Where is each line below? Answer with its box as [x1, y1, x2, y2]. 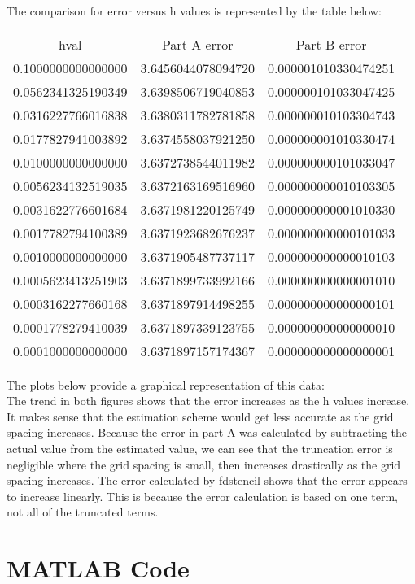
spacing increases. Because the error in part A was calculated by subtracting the [7, 424, 408, 441]
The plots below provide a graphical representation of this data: [7, 376, 325, 393]
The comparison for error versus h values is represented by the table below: [7, 2, 382, 19]
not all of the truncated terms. [7, 503, 159, 521]
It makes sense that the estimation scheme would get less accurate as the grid [7, 407, 394, 425]
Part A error [161, 34, 234, 54]
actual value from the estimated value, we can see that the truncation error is [7, 439, 393, 456]
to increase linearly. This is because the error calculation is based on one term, [7, 487, 398, 504]
